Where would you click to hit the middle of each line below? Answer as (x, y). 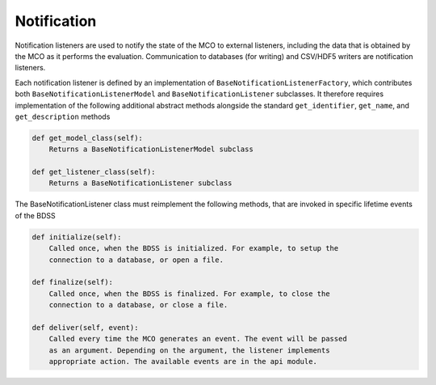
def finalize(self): (72, 282)
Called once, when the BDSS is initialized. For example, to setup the (194, 248)
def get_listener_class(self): (94, 172)
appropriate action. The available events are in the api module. (183, 362)
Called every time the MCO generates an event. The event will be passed (198, 339)
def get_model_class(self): (87, 138)
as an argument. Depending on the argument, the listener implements (189, 350)
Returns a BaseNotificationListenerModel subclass (151, 149)
